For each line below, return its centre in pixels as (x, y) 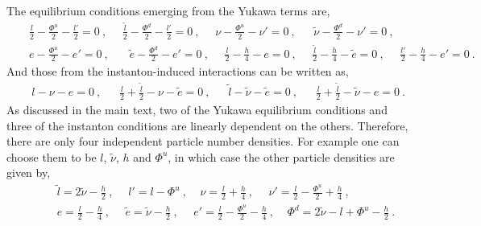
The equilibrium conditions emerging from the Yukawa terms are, (168, 10)
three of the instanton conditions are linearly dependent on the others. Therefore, (207, 125)
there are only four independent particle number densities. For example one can (203, 141)
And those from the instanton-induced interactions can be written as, (178, 71)
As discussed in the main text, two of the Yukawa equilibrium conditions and (197, 109)
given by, (29, 173)
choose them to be (52, 156)
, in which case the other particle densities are (281, 156)
